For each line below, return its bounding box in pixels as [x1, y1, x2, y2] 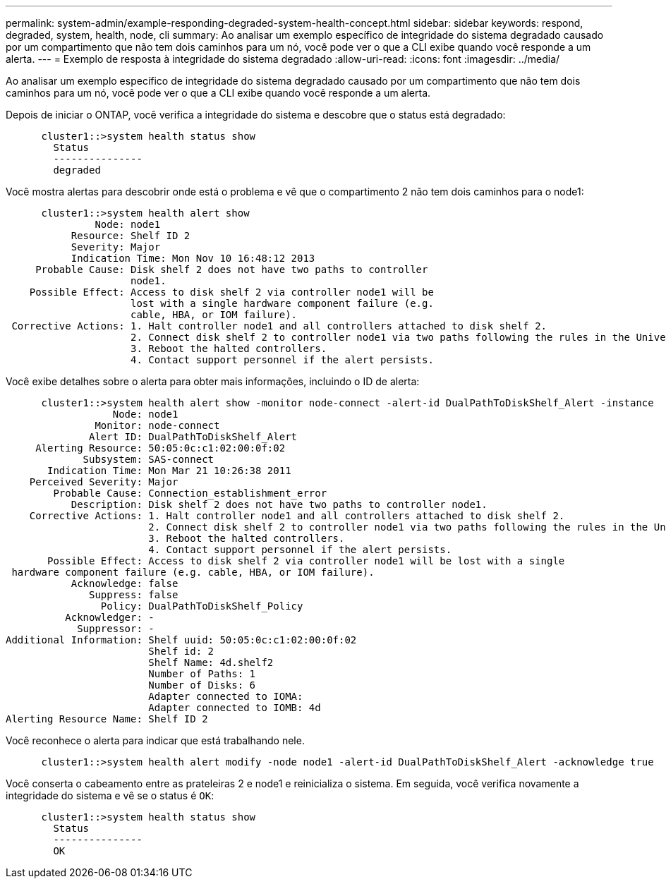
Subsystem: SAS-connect [83, 454, 214, 465]
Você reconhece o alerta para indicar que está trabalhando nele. [6, 734, 305, 746]
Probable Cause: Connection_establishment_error [53, 488, 327, 499]
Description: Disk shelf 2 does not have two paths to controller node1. [71, 499, 488, 510]
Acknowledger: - [65, 612, 155, 623]
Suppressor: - [77, 623, 155, 634]
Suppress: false [89, 589, 178, 600]
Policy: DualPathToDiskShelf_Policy [100, 600, 303, 612]
